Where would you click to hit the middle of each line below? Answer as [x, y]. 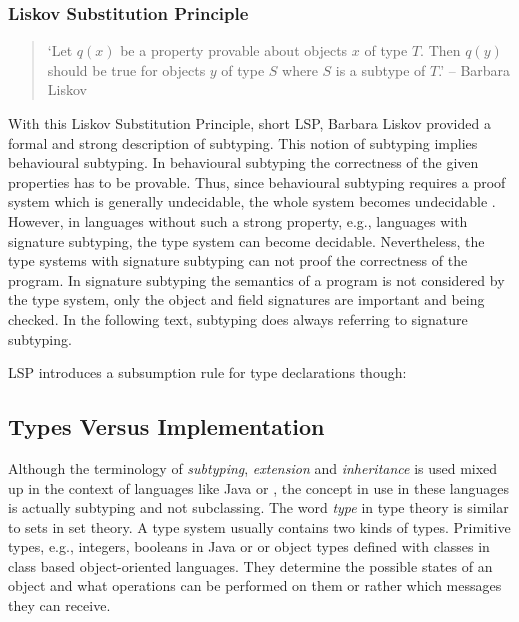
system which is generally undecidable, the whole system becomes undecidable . [252, 201]
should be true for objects [126, 69]
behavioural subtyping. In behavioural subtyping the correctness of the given [243, 162]
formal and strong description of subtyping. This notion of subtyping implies [243, 142]
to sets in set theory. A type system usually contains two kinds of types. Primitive [259, 526]
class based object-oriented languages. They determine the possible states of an [250, 565]
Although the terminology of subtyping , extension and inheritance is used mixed [253, 467]
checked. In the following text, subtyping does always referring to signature [238, 318]
